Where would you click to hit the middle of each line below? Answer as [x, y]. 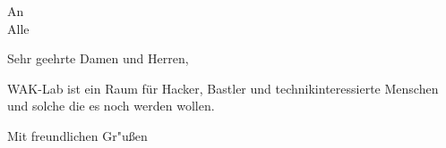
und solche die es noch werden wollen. [111, 106]
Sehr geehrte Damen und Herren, [98, 58]
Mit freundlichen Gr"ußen [77, 135]
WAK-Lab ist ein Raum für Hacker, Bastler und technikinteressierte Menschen [223, 88]
